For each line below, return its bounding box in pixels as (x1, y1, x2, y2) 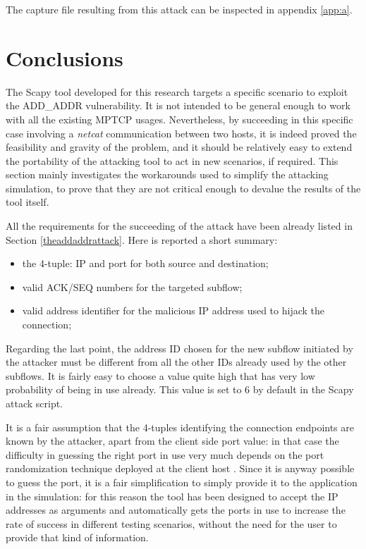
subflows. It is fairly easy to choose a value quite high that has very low (6, 368, 315, 383)
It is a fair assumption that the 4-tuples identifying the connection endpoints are (6, 419, 354, 434)
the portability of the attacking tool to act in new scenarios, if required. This (6, 153, 338, 168)
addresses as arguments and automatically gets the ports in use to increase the (6, 502, 346, 517)
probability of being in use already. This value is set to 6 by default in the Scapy (6, 382, 354, 397)
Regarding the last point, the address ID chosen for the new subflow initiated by (6, 340, 353, 355)
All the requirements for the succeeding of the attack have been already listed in (6, 218, 353, 233)
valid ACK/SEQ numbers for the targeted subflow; (22, 279, 243, 294)
